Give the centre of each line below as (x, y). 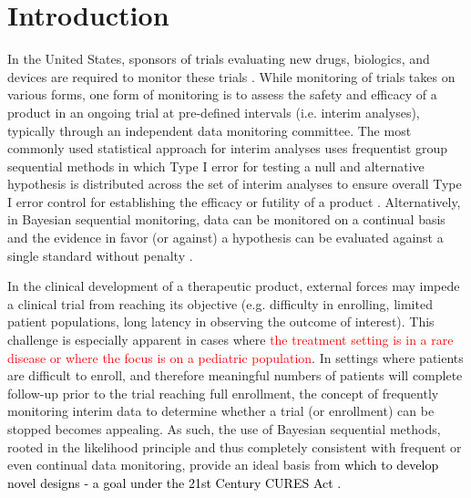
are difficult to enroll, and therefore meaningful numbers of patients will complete (235, 375)
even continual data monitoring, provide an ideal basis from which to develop (223, 465)
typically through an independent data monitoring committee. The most (210, 130)
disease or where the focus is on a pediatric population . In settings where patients (235, 357)
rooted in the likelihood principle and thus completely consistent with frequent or (235, 446)
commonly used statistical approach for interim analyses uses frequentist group (228, 148)
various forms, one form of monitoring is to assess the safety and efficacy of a (222, 94)
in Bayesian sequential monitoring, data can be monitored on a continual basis (226, 219)
